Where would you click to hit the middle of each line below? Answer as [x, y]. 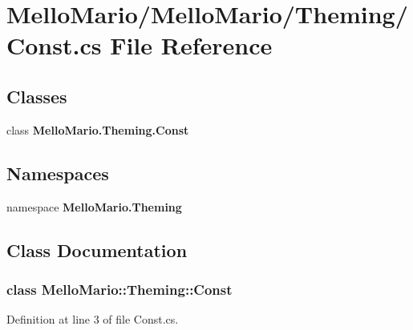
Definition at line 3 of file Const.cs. [93, 319]
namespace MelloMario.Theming [94, 206]
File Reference [191, 45]
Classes [37, 96]
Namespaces [58, 173]
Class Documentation [97, 250]
